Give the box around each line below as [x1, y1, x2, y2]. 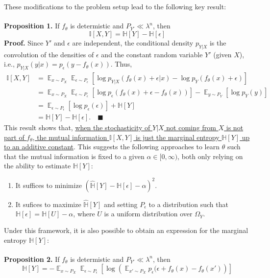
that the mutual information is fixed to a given [4, 151, 145, 161]
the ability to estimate [4, 161, 71, 171]
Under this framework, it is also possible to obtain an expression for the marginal [4, 225, 248, 235]
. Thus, [110, 59, 132, 69]
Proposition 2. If [4, 254, 60, 264]
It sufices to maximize [15, 199, 81, 209]
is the [209, 37, 226, 47]
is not [226, 122, 244, 133]
